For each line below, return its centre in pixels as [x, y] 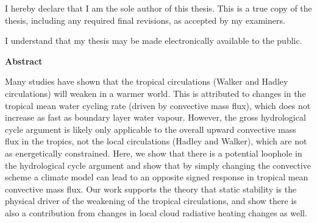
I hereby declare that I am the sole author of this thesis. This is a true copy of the [158, 8]
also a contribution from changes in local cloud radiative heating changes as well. [156, 212]
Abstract [24, 61]
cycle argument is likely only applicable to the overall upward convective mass [151, 129]
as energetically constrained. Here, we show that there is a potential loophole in [154, 153]
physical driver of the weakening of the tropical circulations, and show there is [151, 201]
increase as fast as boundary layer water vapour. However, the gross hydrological [155, 117]
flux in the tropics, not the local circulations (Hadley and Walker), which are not [156, 141]
